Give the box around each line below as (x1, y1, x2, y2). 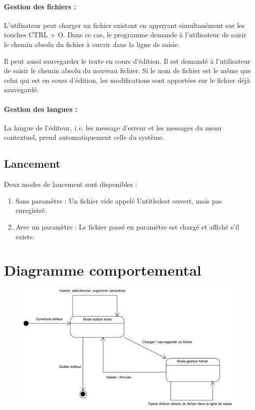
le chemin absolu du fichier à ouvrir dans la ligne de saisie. (4, 39, 180, 49)
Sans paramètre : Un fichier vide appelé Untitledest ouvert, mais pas (15, 195, 222, 205)
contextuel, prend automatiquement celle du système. (4, 132, 165, 142)
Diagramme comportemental (4, 260, 201, 280)
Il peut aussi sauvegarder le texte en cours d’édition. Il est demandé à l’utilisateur (4, 55, 251, 66)
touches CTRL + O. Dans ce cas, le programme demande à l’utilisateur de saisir (4, 29, 247, 40)
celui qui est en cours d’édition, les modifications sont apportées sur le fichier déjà (4, 75, 250, 85)
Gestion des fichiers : (4, 1, 76, 11)
